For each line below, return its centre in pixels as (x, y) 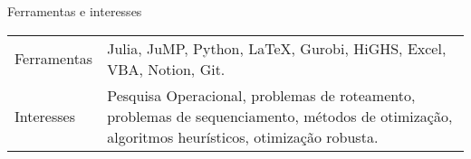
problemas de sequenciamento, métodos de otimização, (280, 116)
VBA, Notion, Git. (166, 69)
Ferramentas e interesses (75, 11)
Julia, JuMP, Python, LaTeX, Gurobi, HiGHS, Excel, (277, 48)
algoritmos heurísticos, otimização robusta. (243, 136)
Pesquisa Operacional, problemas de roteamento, (261, 95)
